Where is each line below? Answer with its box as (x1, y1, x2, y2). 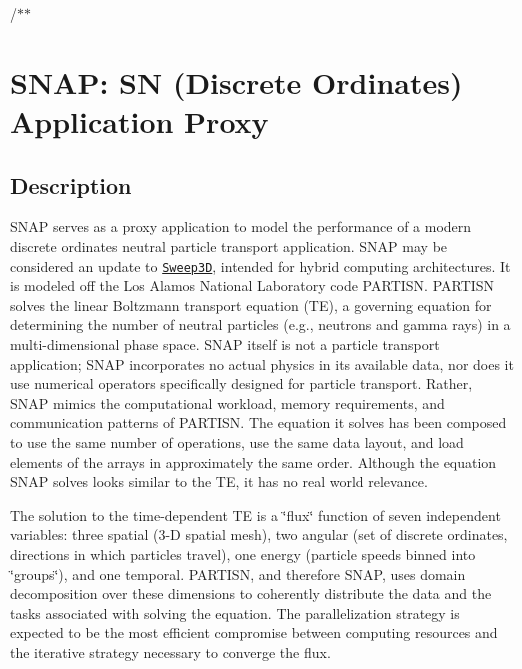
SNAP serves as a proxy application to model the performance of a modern (10, 216, 472, 237)
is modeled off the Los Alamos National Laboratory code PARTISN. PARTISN (10, 275, 495, 296)
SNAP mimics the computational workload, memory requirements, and (10, 392, 445, 413)
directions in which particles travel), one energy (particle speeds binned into (10, 543, 476, 564)
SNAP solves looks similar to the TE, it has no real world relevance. (10, 471, 428, 492)
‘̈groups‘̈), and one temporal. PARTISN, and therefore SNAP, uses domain (10, 563, 466, 584)
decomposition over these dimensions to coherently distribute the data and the (10, 583, 492, 604)
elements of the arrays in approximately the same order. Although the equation (10, 451, 497, 472)
